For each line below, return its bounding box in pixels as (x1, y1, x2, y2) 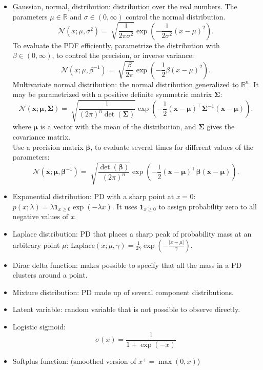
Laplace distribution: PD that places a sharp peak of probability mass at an (12, 228, 252, 239)
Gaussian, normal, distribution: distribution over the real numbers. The (12, 1, 237, 11)
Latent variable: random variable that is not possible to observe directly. (12, 304, 240, 315)
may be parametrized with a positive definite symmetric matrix (12, 89, 212, 100)
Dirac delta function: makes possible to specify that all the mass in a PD (12, 259, 242, 270)
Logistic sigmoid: (12, 321, 66, 332)
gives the (207, 121, 235, 132)
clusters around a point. (12, 269, 88, 280)
